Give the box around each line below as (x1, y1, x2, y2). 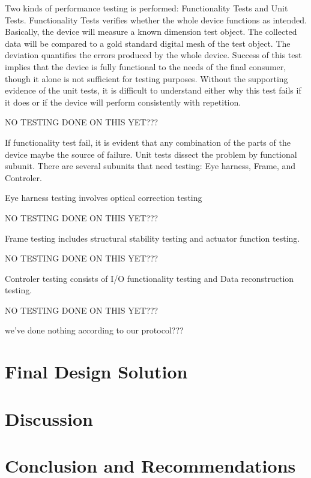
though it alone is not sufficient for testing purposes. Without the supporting (5, 72, 288, 85)
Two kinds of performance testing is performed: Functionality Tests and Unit (5, 2, 288, 14)
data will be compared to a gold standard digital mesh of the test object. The (5, 37, 291, 49)
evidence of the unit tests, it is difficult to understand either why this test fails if (5, 84, 301, 97)
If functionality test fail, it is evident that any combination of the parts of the (5, 136, 291, 148)
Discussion (5, 406, 93, 431)
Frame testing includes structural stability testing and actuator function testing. (5, 232, 300, 244)
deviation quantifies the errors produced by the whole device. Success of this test (5, 49, 302, 61)
